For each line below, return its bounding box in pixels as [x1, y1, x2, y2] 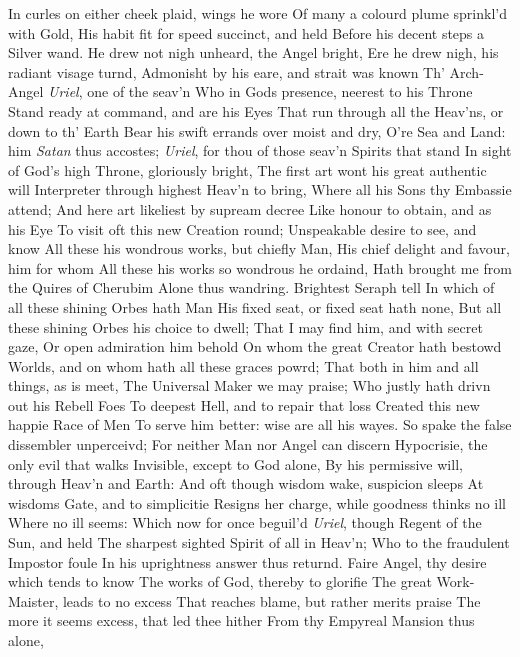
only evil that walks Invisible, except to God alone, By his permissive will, [8, 453, 463, 474]
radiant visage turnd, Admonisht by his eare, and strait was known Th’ [8, 61, 445, 82]
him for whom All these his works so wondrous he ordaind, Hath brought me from [8, 257, 512, 278]
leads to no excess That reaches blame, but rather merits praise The [62, 590, 481, 611]
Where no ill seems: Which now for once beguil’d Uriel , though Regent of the [8, 512, 482, 533]
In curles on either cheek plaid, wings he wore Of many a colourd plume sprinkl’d [8, 3, 507, 23]
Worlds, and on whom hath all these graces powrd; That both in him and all [8, 355, 479, 376]
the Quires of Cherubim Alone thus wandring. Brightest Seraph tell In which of [8, 277, 495, 298]
